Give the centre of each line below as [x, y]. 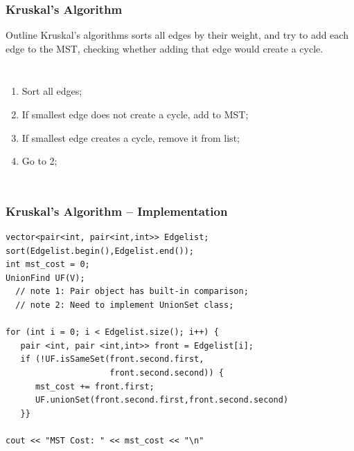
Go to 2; [39, 161]
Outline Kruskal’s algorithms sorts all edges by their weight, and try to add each [177, 35]
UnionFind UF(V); [45, 278]
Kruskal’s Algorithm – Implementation [117, 211]
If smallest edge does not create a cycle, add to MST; [135, 114]
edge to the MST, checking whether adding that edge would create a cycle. [165, 48]
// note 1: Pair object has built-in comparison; [132, 292]
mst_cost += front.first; [95, 386]
